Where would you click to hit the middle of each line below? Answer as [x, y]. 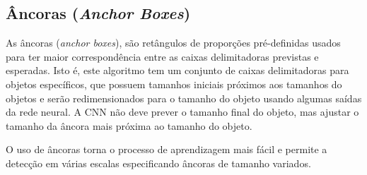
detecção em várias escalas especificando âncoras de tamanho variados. [158, 163]
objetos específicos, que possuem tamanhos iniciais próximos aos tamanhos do [174, 84]
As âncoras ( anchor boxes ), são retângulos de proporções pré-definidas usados [173, 43]
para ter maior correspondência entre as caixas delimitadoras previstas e [162, 56]
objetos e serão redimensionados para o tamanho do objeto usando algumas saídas [184, 98]
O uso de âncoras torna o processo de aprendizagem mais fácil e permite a [167, 149]
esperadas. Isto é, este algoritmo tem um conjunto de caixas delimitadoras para [177, 70]
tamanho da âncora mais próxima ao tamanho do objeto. [129, 125]
